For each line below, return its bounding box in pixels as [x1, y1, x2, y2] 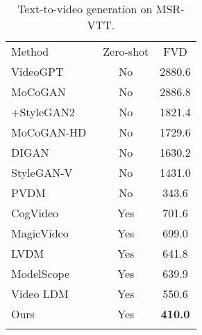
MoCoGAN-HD [11, 124, 87, 140]
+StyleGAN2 [11, 104, 75, 120]
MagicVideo [11, 225, 69, 241]
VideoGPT [11, 63, 64, 79]
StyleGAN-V [11, 164, 73, 180]
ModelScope [11, 265, 70, 281]
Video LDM [11, 286, 69, 302]
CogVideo [11, 205, 59, 221]
